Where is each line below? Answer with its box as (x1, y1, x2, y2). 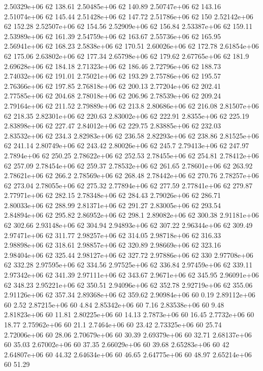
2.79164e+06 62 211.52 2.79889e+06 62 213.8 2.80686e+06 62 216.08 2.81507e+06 (4, 100, 259, 111)
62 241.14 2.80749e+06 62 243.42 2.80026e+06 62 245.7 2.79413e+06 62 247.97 (4, 140, 249, 151)
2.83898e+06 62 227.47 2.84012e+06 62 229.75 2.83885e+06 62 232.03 (4, 120, 221, 131)
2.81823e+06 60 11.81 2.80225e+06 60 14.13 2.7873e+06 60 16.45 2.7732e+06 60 (4, 309, 254, 320)
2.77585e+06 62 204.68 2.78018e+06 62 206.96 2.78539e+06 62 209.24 (4, 90, 221, 101)
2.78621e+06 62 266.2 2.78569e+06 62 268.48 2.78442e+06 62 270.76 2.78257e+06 (4, 170, 259, 181)
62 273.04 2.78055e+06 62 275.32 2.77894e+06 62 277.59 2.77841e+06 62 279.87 (4, 180, 253, 190)
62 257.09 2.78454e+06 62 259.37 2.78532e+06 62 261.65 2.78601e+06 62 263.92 (4, 160, 253, 171)
